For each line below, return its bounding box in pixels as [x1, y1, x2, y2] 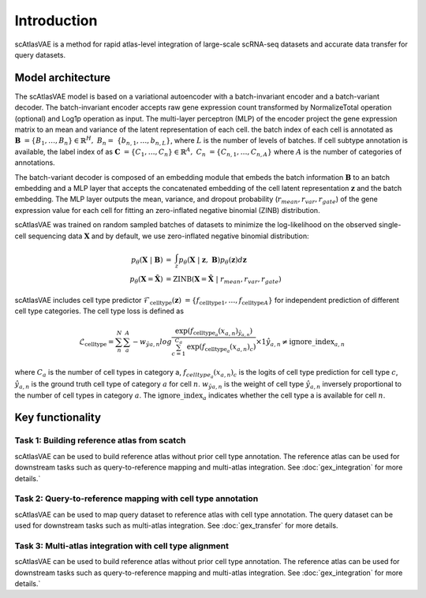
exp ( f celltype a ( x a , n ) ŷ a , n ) [174, 326, 253, 338]
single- [378, 220, 402, 230]
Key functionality [14, 411, 102, 424]
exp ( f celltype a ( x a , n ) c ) [186, 342, 256, 354]
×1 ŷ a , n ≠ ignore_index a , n [255, 337, 345, 348]
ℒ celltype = [79, 337, 114, 348]
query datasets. [14, 50, 66, 59]
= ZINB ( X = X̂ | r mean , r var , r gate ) [166, 275, 282, 286]
